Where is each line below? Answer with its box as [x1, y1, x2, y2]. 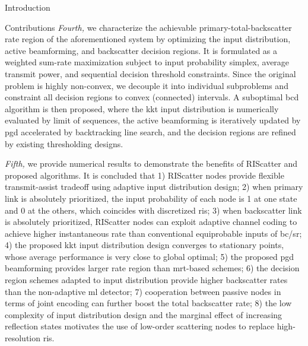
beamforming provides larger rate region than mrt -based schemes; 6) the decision [5, 262, 300, 274]
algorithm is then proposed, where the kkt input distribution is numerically [5, 102, 279, 115]
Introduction [5, 1, 50, 13]
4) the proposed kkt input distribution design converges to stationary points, [5, 239, 284, 251]
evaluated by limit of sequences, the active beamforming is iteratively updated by [5, 114, 301, 126]
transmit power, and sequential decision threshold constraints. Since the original [5, 67, 296, 80]
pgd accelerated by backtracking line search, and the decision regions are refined [5, 125, 296, 138]
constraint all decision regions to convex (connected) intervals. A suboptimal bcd [5, 91, 299, 103]
